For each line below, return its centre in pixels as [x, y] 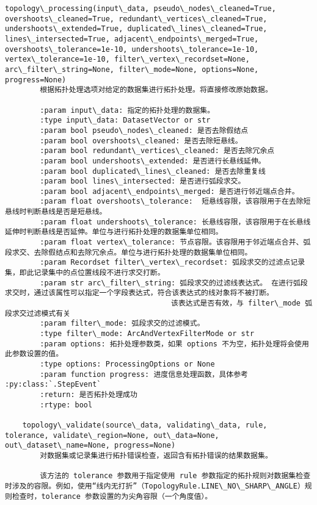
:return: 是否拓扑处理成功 [89, 394]
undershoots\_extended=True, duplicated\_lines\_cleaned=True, [136, 29]
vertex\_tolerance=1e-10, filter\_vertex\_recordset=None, [127, 59]
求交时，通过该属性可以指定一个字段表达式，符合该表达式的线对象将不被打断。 [139, 293]
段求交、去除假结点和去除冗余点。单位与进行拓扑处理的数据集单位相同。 [129, 252]
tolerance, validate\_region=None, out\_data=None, [112, 435]
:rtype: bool [66, 405]
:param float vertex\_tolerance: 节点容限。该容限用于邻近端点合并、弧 [175, 242]
